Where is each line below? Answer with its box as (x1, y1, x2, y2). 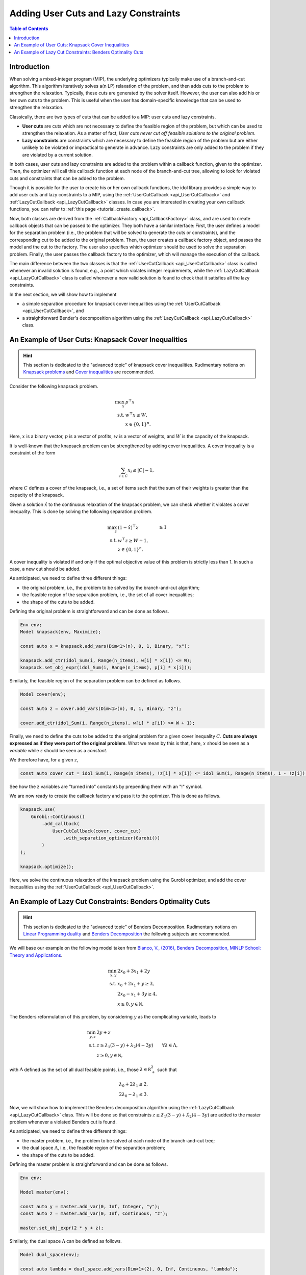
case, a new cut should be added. (9, 566, 81, 572)
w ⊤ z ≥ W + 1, (117, 537, 148, 543)
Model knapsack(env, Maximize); (20, 629, 101, 635)
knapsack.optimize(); (20, 863, 74, 870)
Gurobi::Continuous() (31, 813, 85, 820)
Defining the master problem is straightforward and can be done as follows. (9, 1161, 168, 1167)
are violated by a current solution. (22, 151, 93, 158)
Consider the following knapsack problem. (9, 383, 98, 389)
